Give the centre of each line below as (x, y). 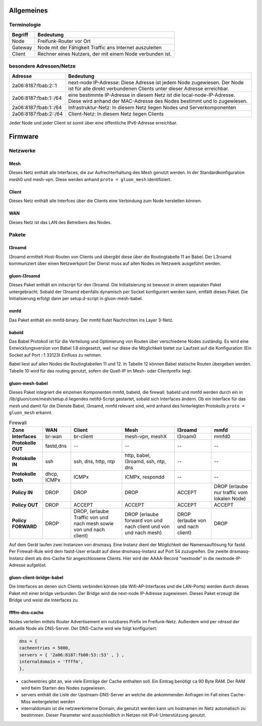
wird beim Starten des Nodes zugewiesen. (64, 688)
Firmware (24, 137)
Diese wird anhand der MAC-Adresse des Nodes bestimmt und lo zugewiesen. (158, 101)
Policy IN (22, 492)
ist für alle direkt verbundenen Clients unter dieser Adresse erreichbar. (149, 89)
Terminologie (25, 25)
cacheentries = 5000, (45, 648)
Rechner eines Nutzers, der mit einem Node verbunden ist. (105, 54)
